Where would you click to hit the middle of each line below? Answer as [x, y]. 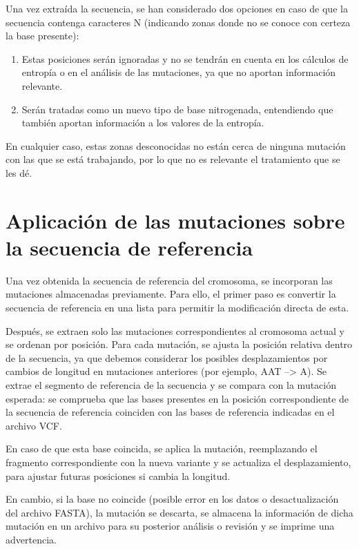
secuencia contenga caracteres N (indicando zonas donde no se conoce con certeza [178, 22]
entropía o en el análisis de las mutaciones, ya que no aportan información [179, 72]
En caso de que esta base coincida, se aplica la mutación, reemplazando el [162, 449]
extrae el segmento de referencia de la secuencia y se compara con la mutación [171, 385]
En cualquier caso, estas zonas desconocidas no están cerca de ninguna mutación [176, 145]
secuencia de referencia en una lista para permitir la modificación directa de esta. [177, 308]
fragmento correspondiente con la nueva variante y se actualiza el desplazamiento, [178, 462]
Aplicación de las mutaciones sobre [175, 220]
